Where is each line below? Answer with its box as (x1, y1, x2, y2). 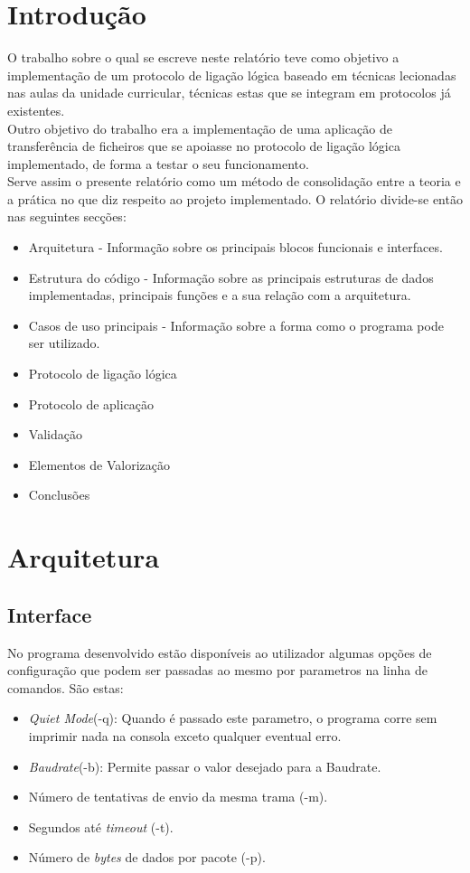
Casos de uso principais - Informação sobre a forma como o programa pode (28, 315, 444, 334)
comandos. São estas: (7, 678, 124, 697)
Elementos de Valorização (28, 455, 171, 474)
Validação (28, 425, 82, 444)
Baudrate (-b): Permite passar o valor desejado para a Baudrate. (28, 756, 381, 775)
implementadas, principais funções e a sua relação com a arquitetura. (28, 286, 411, 305)
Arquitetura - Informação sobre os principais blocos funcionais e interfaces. (28, 238, 443, 257)
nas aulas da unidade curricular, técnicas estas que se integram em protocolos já (7, 83, 451, 102)
